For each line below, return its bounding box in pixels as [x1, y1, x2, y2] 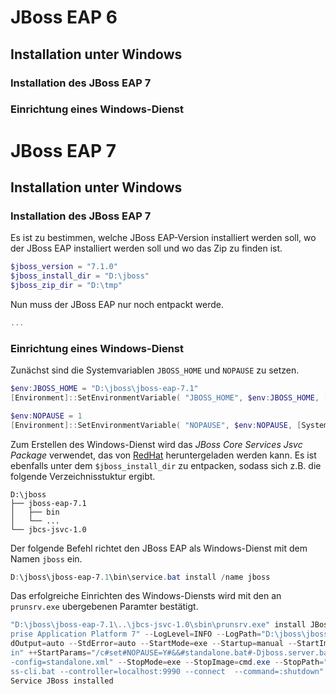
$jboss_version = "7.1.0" [10, 262, 118, 272]
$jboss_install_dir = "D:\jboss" [10, 271, 150, 281]
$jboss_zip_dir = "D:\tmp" [10, 281, 123, 291]
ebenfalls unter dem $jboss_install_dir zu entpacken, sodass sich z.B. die [10, 459, 322, 471]
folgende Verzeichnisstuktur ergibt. [10, 470, 156, 482]
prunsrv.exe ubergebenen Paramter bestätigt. [10, 601, 199, 613]
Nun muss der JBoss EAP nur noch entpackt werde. [10, 298, 225, 310]
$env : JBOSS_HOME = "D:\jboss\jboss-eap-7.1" [10, 384, 199, 394]
